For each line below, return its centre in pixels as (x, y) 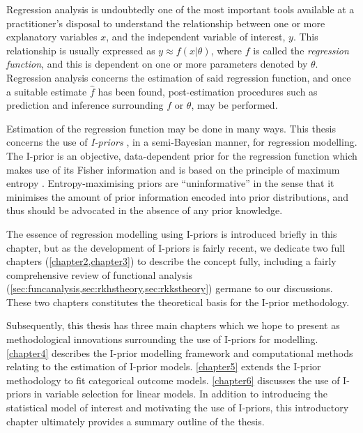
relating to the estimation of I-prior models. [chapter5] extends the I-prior (164, 366)
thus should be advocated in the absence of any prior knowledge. (145, 210)
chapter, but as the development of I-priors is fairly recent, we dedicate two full (176, 247)
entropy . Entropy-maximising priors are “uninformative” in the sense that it (170, 183)
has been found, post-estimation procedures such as (208, 91)
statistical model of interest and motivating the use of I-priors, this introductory (178, 408)
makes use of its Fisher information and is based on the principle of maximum (173, 169)
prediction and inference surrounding (85, 105)
